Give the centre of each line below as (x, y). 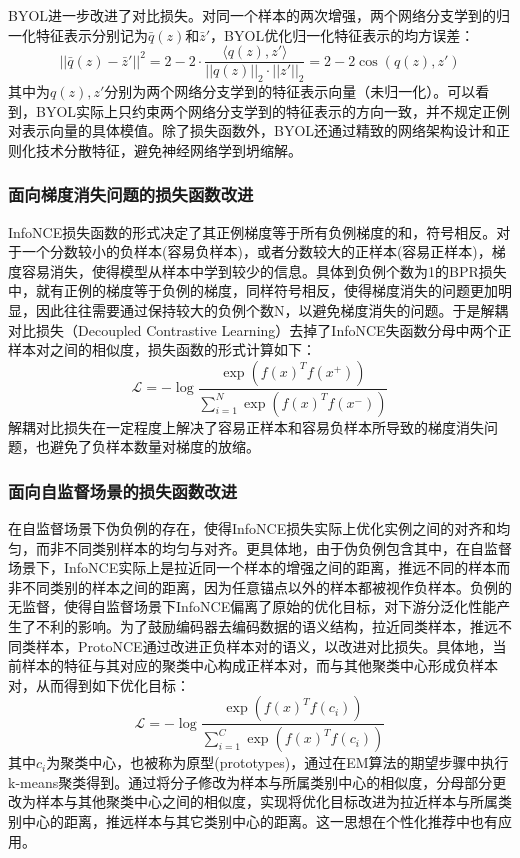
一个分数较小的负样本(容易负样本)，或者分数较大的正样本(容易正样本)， (256, 251)
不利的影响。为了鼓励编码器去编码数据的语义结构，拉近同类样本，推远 (266, 626)
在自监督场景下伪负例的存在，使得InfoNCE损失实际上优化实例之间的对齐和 (252, 528)
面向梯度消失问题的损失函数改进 (131, 194)
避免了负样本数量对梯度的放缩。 (154, 446)
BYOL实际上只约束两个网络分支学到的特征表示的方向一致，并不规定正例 (273, 110)
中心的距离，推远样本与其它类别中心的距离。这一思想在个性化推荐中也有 (259, 821)
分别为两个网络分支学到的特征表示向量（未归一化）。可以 (290, 91)
